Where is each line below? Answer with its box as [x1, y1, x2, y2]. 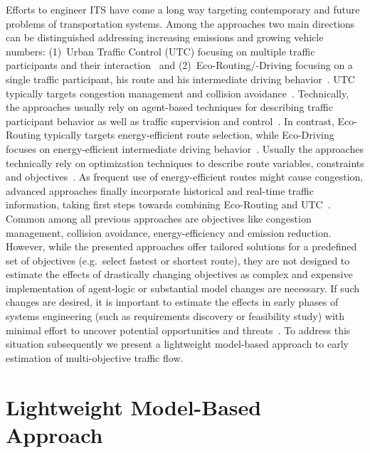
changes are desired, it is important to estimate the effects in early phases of [6, 294, 339, 309]
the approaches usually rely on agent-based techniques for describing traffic [6, 100, 333, 114]
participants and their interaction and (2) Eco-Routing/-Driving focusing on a [6, 58, 353, 73]
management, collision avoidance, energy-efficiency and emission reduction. [6, 225, 332, 240]
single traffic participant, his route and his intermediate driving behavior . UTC [6, 71, 355, 86]
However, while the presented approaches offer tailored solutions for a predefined [6, 239, 357, 254]
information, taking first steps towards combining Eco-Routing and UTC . [6, 197, 331, 212]
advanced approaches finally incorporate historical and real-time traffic [6, 183, 314, 198]
